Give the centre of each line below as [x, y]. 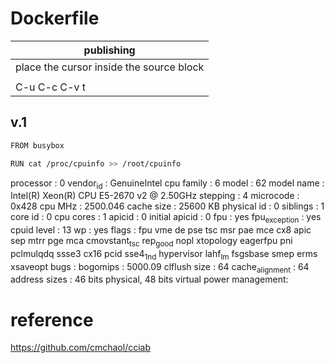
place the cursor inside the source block [110, 67]
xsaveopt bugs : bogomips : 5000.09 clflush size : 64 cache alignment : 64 [160, 267]
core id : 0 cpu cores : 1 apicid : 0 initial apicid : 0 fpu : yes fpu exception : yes [166, 218]
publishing [109, 50]
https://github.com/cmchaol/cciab [80, 348]
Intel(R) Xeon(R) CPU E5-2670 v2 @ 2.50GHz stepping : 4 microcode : [155, 196]
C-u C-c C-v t [50, 87]
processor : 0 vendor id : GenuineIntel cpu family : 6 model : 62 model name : [167, 184]
